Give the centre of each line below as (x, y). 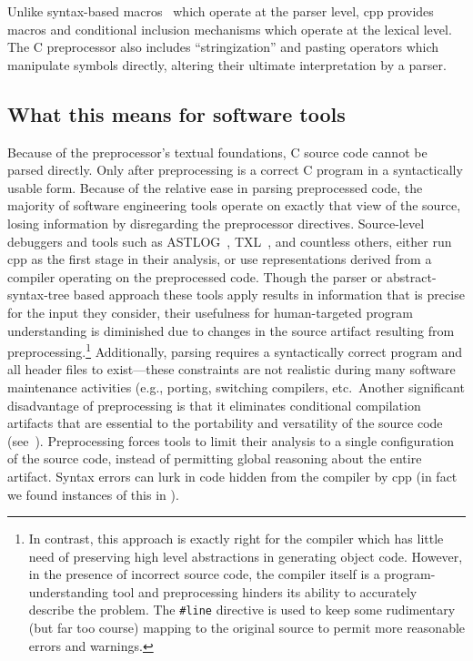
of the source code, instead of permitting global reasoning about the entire (215, 458)
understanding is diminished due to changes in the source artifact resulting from (231, 330)
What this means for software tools (176, 113)
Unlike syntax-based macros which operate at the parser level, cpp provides (221, 11)
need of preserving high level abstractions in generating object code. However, (246, 556)
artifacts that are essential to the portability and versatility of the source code (225, 423)
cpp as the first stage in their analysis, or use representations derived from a (220, 259)
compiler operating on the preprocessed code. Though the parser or (195, 276)
